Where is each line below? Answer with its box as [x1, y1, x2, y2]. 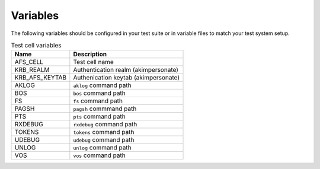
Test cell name [73, 58, 114, 66]
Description [73, 50, 107, 59]
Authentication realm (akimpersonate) [73, 66, 179, 74]
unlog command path [73, 144, 132, 152]
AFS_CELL [14, 58, 44, 66]
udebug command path [73, 136, 135, 144]
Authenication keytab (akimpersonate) [73, 74, 180, 82]
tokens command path [73, 128, 135, 136]
